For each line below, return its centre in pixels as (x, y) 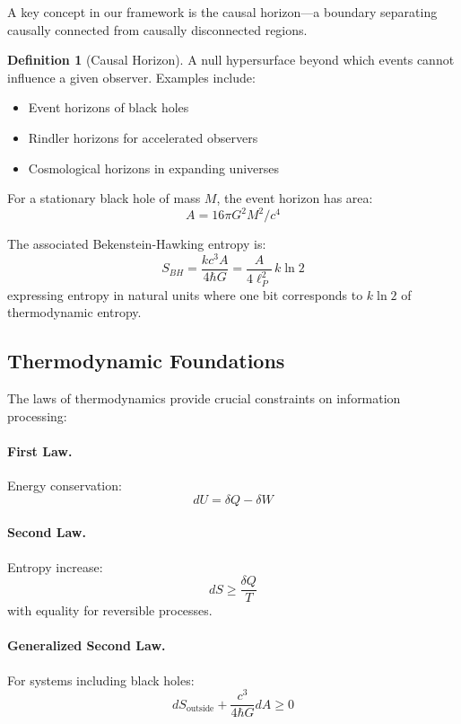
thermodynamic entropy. (74, 312)
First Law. (40, 450)
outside (200, 709)
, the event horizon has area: (295, 198)
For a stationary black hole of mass (104, 198)
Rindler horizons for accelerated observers (143, 137)
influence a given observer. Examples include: (131, 77)
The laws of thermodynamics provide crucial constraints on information (204, 398)
